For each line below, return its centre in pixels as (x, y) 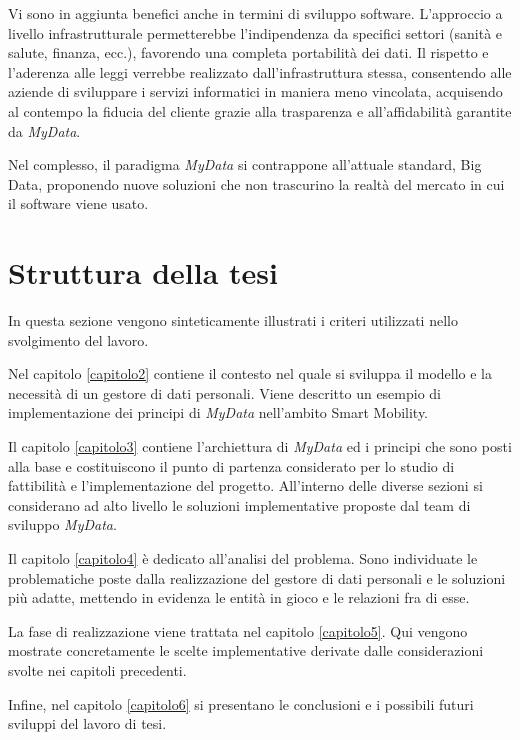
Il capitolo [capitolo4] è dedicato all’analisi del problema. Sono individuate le (243, 558)
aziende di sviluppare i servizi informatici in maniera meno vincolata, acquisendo (255, 91)
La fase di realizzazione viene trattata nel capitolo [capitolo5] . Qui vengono (238, 630)
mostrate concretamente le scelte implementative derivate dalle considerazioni (246, 650)
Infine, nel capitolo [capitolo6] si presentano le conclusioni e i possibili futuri (241, 703)
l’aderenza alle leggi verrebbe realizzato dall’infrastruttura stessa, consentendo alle (260, 71)
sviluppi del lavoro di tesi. (87, 723)
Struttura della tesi (143, 272)
